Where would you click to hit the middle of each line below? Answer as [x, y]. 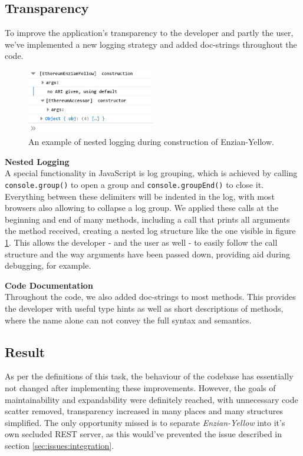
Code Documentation [49, 285]
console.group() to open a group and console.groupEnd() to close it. [134, 184]
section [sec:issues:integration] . [60, 445]
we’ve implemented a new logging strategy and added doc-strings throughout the [151, 44]
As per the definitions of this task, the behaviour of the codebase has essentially [149, 376]
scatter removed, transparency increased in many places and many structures [144, 411]
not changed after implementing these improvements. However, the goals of [140, 387]
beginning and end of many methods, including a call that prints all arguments [147, 219]
